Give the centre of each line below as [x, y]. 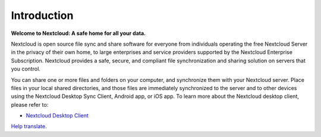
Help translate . [29, 126]
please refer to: [30, 104]
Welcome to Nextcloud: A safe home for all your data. [78, 33]
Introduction [42, 15]
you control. [26, 69]
